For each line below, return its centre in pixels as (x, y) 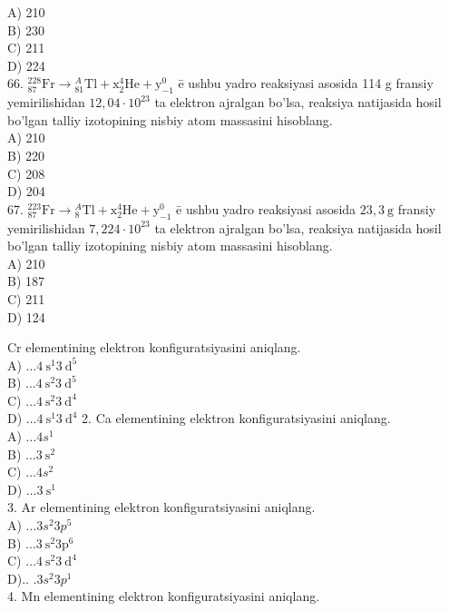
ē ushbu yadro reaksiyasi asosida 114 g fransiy (306, 83)
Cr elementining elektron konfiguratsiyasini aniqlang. (154, 347)
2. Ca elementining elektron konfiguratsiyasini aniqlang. (236, 418)
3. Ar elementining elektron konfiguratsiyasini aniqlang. (161, 507)
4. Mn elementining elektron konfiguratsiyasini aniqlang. (164, 596)
